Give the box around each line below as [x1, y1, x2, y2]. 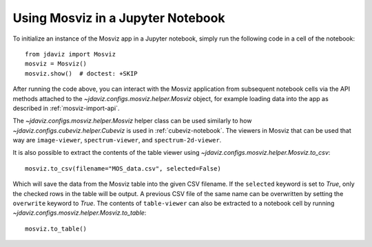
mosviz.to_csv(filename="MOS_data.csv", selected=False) [25, 164, 222, 172]
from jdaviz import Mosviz [25, 50, 116, 58]
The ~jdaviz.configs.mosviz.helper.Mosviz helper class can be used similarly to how [12, 117, 252, 125]
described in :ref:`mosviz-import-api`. [12, 104, 120, 112]
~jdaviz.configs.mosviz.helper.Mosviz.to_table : [12, 208, 147, 217]
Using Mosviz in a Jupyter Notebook [12, 10, 225, 25]
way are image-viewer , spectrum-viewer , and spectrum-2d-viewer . [12, 136, 222, 144]
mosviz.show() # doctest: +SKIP [25, 69, 138, 77]
